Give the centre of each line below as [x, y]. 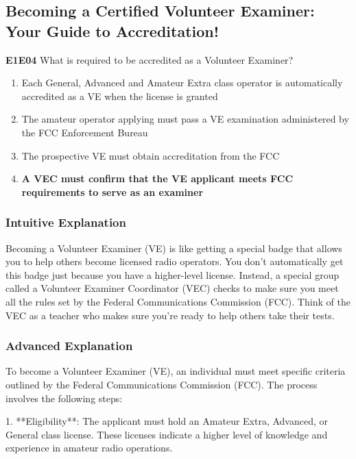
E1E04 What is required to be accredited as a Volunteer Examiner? [150, 59]
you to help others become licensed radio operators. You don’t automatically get [175, 261]
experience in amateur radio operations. [89, 448]
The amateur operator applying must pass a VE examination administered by [185, 119]
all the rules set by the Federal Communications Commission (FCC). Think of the [178, 301]
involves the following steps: [64, 398]
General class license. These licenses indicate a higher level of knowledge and [167, 434]
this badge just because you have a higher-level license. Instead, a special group [173, 274]
